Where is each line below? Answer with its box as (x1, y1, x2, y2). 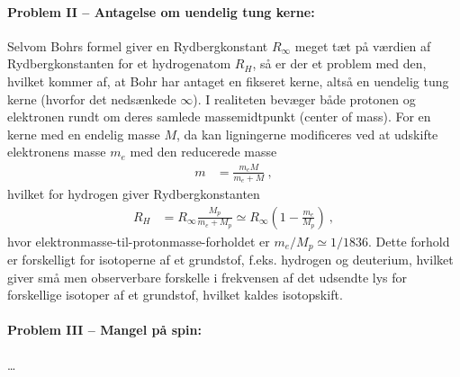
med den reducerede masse (130, 142, 277, 161)
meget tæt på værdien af (294, 36, 431, 55)
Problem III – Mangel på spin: (7, 320, 202, 339)
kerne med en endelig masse (7, 124, 160, 143)
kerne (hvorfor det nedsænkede (7, 89, 176, 108)
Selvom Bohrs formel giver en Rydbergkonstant (7, 36, 268, 55)
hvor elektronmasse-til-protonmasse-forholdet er (7, 231, 270, 250)
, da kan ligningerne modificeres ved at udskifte (176, 124, 438, 143)
